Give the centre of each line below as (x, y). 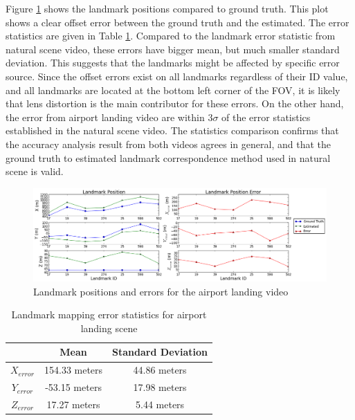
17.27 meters (73, 404)
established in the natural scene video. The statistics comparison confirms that (172, 130)
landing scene (109, 328)
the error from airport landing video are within (105, 117)
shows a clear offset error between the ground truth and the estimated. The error (177, 22)
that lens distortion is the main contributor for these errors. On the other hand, (175, 103)
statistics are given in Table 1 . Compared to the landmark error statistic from (171, 36)
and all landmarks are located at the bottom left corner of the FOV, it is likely (173, 90)
